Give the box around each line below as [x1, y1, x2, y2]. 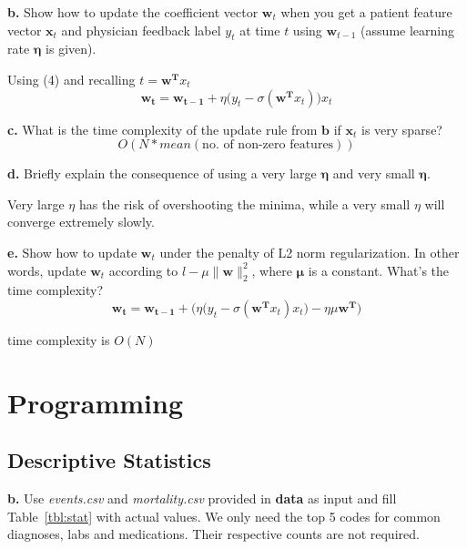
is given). [46, 39, 96, 58]
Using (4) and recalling [7, 69, 136, 88]
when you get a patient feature [280, 3, 452, 21]
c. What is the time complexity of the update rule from [7, 119, 318, 138]
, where [251, 260, 292, 280]
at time [239, 20, 280, 39]
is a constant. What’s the [308, 260, 450, 280]
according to [108, 260, 178, 280]
